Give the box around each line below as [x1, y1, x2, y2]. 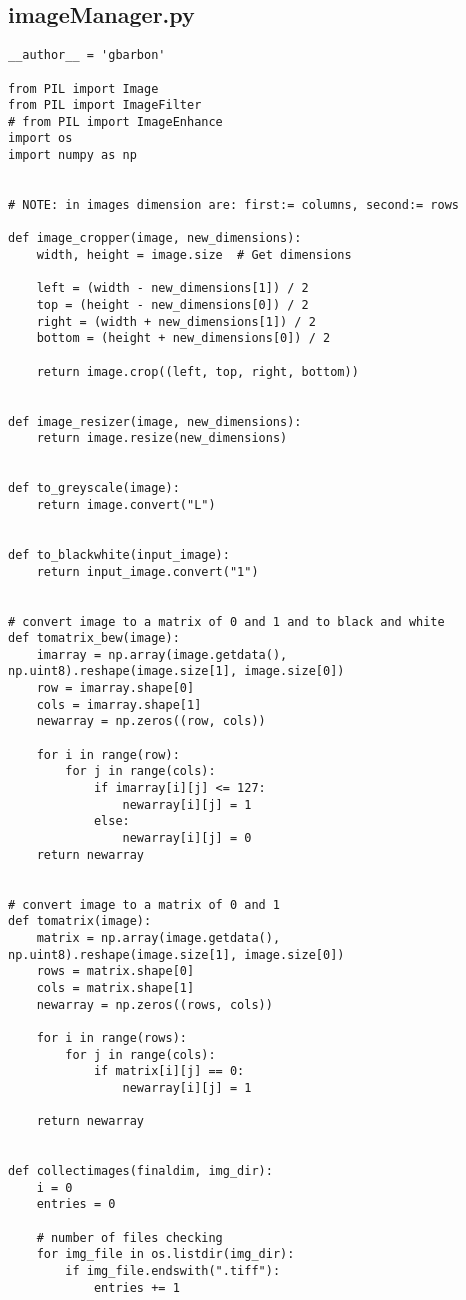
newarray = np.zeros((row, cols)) [36, 714, 266, 729]
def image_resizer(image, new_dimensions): [8, 414, 302, 429]
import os [8, 131, 73, 146]
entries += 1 [93, 1280, 180, 1295]
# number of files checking [36, 1230, 223, 1245]
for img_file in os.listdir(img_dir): [36, 1247, 295, 1262]
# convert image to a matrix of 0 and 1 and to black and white [8, 614, 445, 629]
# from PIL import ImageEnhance [8, 114, 223, 129]
